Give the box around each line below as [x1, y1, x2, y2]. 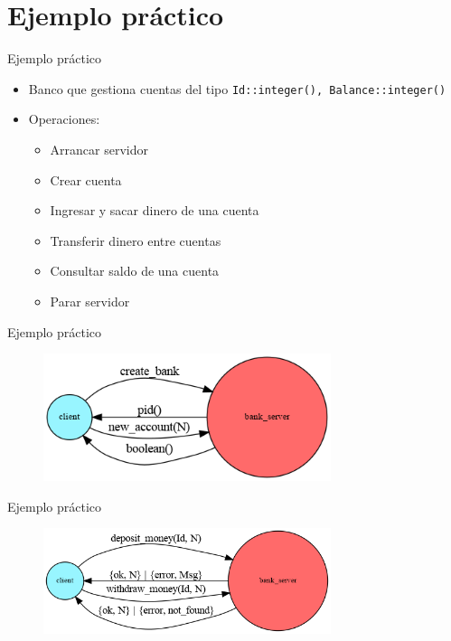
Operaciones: [28, 109, 100, 128]
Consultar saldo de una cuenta [50, 261, 220, 280]
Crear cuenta [50, 170, 122, 189]
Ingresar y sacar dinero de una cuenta [50, 201, 259, 220]
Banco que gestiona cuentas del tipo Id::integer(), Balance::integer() [28, 79, 446, 98]
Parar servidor [50, 291, 130, 310]
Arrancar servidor [50, 139, 148, 158]
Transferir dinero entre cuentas [50, 231, 221, 250]
